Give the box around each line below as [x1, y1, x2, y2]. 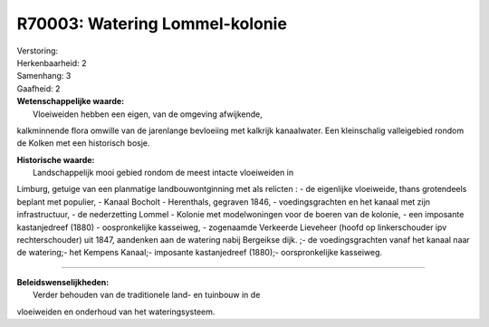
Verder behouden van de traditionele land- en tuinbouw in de [33, 290, 261, 301]
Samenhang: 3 [16, 71, 72, 82]
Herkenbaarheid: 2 [16, 57, 87, 68]
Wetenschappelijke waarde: [16, 96, 125, 107]
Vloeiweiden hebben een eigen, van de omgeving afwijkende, [33, 109, 263, 120]
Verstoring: [16, 45, 59, 56]
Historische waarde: [16, 154, 95, 165]
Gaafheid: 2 [16, 82, 61, 94]
